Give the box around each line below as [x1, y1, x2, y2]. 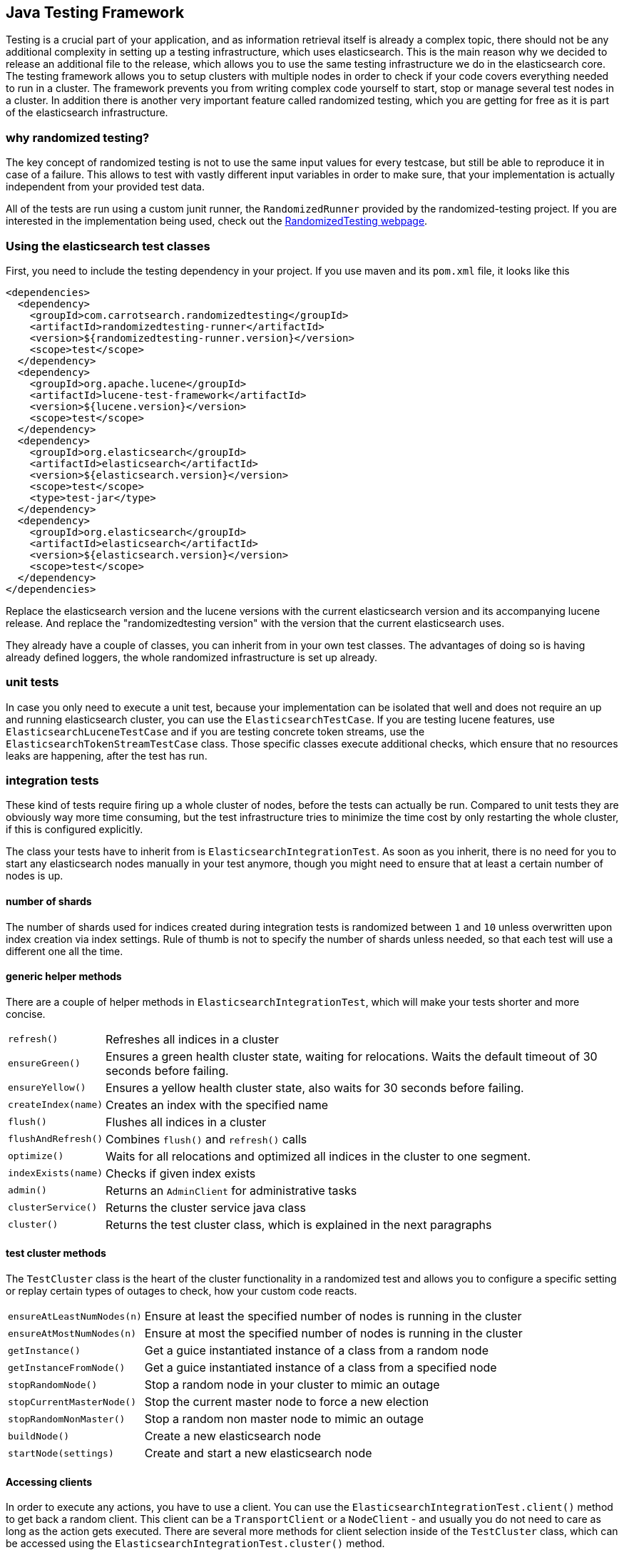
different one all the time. [6, 944, 123, 957]
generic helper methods [6, 970, 122, 983]
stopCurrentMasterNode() [8, 1396, 137, 1407]
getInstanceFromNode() [8, 1362, 126, 1373]
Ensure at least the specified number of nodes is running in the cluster [144, 1309, 522, 1324]
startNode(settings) [8, 1447, 114, 1459]
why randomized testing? [6, 130, 150, 145]
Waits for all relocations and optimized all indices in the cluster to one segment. [106, 1148, 531, 1163]
